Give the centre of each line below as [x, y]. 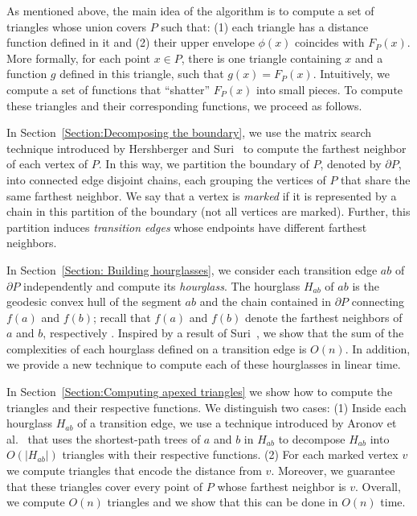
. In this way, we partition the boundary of [204, 164]
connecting [378, 301]
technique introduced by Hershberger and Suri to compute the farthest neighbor [206, 148]
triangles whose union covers [77, 26]
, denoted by [351, 164]
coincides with [330, 42]
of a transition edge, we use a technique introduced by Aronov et [237, 423]
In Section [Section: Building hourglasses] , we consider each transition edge [192, 269]
